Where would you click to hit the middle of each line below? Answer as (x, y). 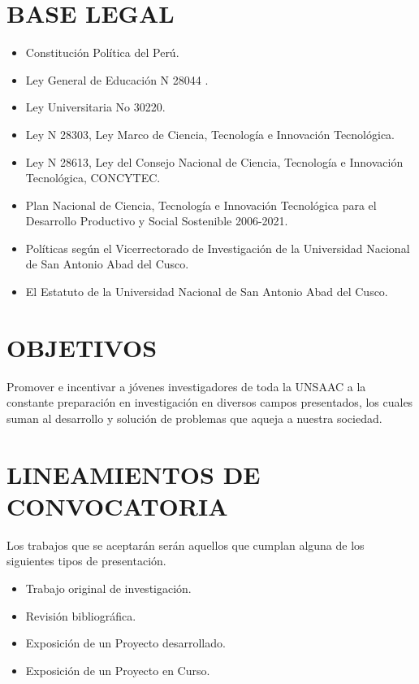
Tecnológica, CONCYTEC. (93, 178)
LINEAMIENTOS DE (134, 474)
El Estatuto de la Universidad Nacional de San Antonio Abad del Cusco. (207, 292)
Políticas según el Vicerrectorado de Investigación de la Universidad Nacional (218, 248)
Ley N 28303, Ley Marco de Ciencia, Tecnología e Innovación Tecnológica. (210, 134)
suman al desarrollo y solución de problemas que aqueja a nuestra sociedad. (194, 418)
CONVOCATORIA (117, 505)
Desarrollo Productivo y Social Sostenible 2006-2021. (157, 221)
